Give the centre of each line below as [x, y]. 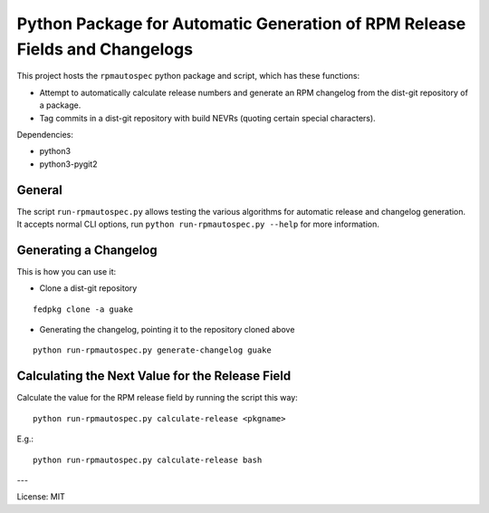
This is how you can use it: [67, 271]
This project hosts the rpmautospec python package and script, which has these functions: [188, 76]
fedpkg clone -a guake [83, 309]
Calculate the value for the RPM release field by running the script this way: [157, 398]
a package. [60, 105]
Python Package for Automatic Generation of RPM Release [241, 24]
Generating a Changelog [87, 250]
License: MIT [41, 497]
